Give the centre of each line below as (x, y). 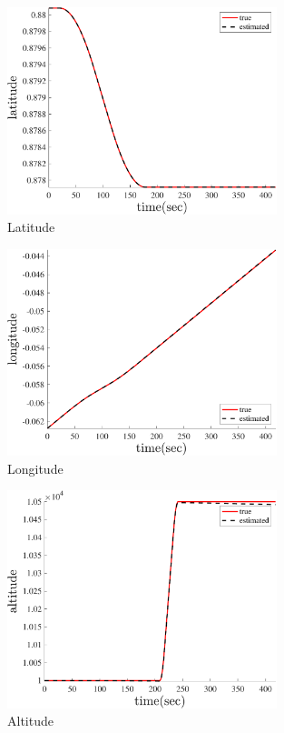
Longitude (35, 468)
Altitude (30, 721)
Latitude (31, 227)
